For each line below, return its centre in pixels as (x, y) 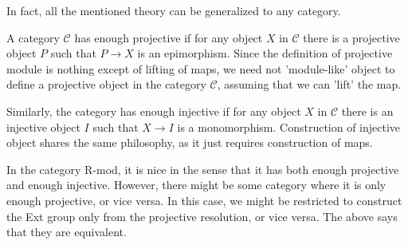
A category (33, 37)
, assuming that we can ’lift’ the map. (309, 84)
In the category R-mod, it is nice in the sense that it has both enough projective (203, 169)
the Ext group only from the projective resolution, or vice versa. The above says (202, 216)
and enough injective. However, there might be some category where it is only (196, 185)
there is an (367, 111)
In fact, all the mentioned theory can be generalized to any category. (174, 10)
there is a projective (351, 37)
